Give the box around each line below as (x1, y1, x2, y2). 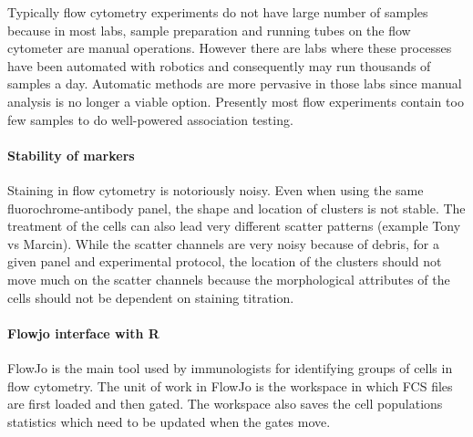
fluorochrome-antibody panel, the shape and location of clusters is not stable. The (7, 198, 466, 217)
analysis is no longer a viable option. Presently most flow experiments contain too (7, 91, 464, 110)
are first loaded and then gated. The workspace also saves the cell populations (7, 394, 443, 413)
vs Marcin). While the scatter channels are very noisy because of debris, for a (7, 234, 439, 253)
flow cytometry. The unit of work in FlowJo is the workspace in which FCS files (7, 376, 453, 395)
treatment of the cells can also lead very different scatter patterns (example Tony (7, 216, 461, 235)
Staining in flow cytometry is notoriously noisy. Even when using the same (7, 180, 424, 199)
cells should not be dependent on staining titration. (7, 287, 294, 307)
